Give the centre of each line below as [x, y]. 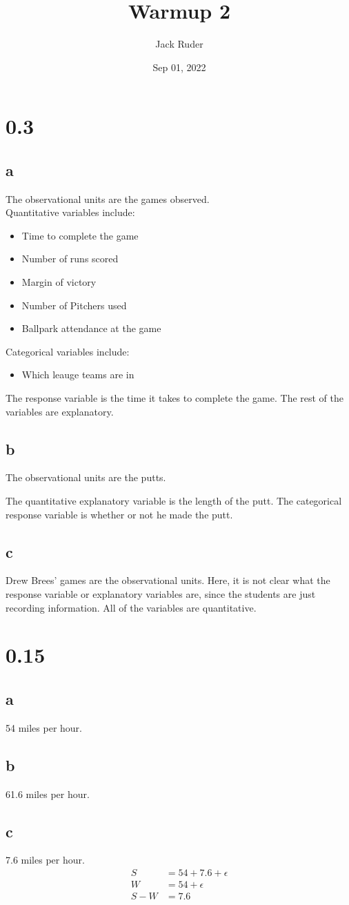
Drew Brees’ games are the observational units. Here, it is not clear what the [168, 580]
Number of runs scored [70, 259]
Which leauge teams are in [78, 374]
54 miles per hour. [44, 727]
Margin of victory [59, 282]
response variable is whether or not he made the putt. [119, 514]
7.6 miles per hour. [45, 860]
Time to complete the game [80, 235]
